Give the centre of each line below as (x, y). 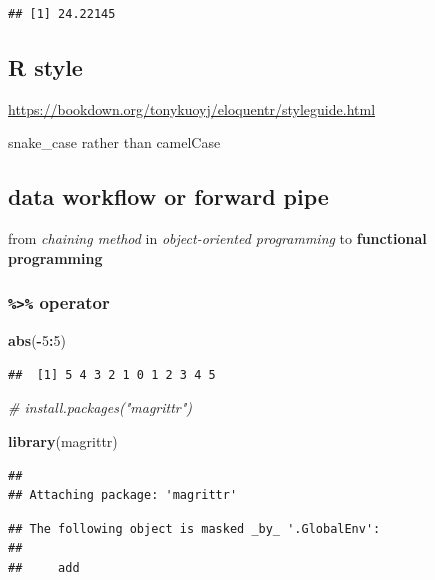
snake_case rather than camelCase (114, 142)
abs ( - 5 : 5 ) (37, 340)
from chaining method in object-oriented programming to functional (217, 238)
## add (44, 567)
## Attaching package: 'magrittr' (123, 495)
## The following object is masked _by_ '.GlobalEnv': (194, 528)
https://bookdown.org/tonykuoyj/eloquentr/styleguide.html (192, 108)
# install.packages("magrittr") (100, 407)
